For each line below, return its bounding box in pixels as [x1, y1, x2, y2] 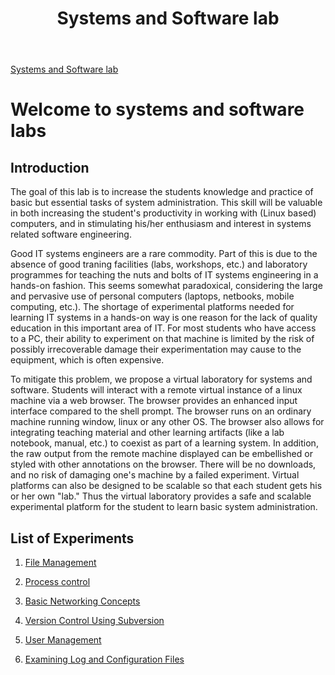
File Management [24, 557, 97, 568]
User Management [24, 634, 102, 646]
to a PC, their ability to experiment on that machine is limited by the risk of [10, 333, 315, 345]
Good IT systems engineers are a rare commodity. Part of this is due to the [10, 248, 318, 260]
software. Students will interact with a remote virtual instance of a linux [10, 384, 303, 396]
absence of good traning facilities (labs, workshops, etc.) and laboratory [10, 258, 308, 271]
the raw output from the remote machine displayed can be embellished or [10, 448, 313, 460]
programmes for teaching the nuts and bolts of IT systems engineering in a [10, 269, 319, 281]
